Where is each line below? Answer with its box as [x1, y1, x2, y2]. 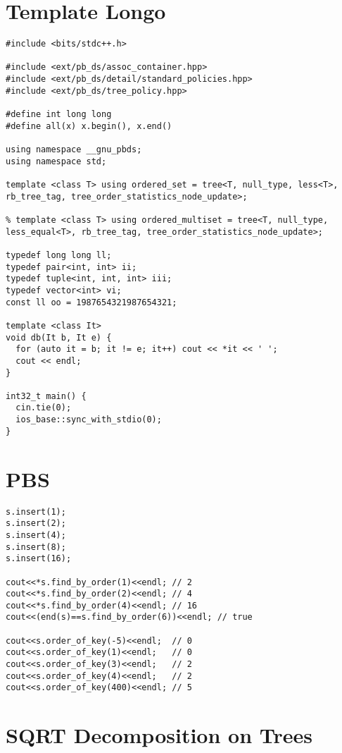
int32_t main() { [6, 391, 87, 401]
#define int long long [6, 109, 112, 120]
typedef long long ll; [6, 250, 112, 260]
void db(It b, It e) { [6, 332, 112, 343]
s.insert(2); [6, 518, 66, 529]
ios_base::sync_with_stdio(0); [15, 415, 162, 425]
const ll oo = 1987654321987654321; [6, 297, 177, 307]
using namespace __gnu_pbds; [6, 145, 142, 155]
